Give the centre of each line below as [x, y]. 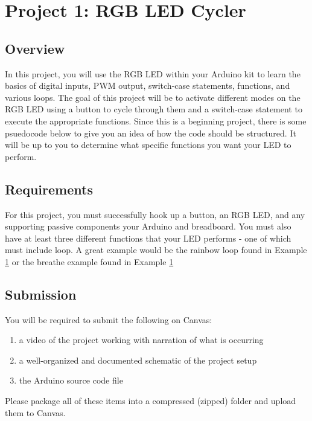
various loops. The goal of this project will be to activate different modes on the [153, 97]
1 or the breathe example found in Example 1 [89, 261]
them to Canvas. [35, 412]
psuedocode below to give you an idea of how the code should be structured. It [151, 133]
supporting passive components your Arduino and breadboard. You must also [148, 226]
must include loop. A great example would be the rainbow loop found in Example [156, 250]
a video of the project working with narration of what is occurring [141, 340]
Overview [35, 48]
